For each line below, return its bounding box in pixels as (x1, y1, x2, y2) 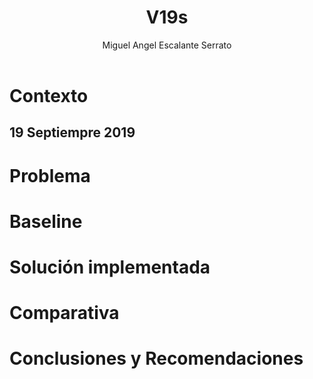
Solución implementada (9, 256, 211, 278)
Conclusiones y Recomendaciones (9, 347, 304, 370)
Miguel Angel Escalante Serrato (102, 39, 232, 51)
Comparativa (9, 302, 120, 325)
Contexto (9, 84, 89, 107)
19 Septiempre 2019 (9, 124, 136, 141)
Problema (9, 164, 91, 187)
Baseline (9, 210, 83, 233)
